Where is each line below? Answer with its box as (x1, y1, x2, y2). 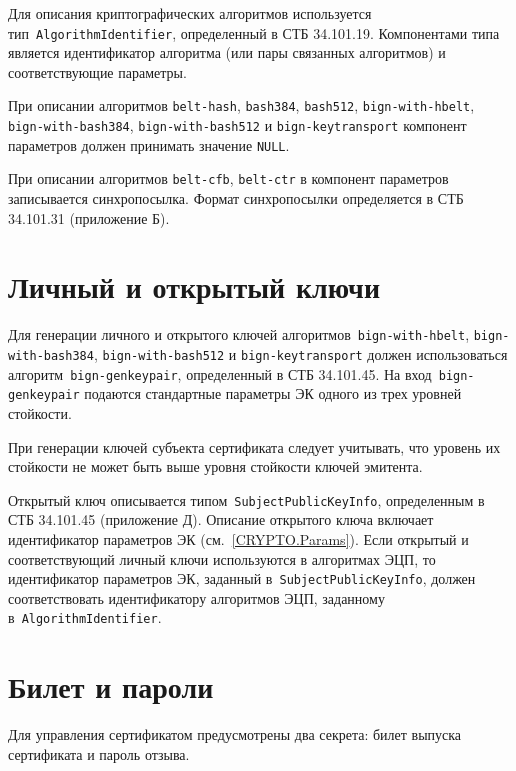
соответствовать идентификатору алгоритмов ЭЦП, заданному (8, 587, 385, 608)
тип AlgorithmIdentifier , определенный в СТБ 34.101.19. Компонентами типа (8, 22, 500, 43)
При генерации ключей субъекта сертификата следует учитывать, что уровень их (8, 436, 501, 457)
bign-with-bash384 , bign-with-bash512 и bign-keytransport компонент (8, 115, 467, 136)
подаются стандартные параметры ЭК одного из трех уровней (84, 383, 462, 404)
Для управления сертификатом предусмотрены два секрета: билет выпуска (8, 724, 462, 745)
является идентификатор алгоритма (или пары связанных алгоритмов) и (8, 42, 446, 63)
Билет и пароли (8, 666, 214, 707)
